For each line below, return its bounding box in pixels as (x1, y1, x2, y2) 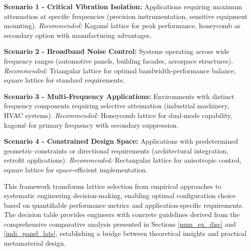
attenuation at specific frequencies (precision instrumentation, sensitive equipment (4, 11, 248, 21)
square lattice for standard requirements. (4, 75, 125, 85)
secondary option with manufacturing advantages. (4, 30, 152, 40)
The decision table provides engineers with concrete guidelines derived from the (4, 209, 240, 219)
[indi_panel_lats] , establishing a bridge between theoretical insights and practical (4, 228, 247, 238)
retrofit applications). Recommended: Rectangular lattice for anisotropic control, (4, 155, 242, 165)
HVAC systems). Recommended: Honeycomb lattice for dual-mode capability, (4, 110, 233, 120)
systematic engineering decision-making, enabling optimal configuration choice (4, 190, 236, 201)
